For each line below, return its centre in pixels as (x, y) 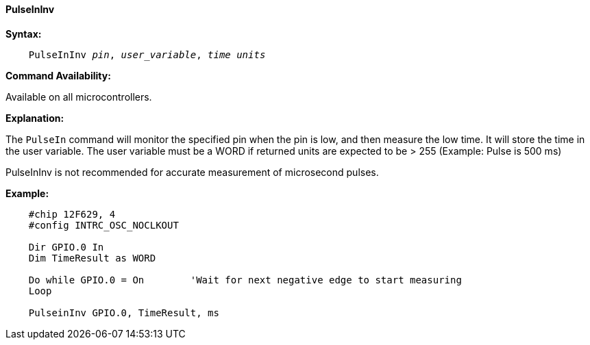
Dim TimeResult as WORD (92, 258)
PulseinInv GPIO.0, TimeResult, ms (124, 312)
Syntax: (24, 34)
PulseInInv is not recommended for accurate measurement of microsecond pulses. (192, 172)
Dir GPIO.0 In (66, 247)
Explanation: (35, 118)
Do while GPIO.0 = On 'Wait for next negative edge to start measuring (245, 280)
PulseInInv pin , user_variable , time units (147, 54)
